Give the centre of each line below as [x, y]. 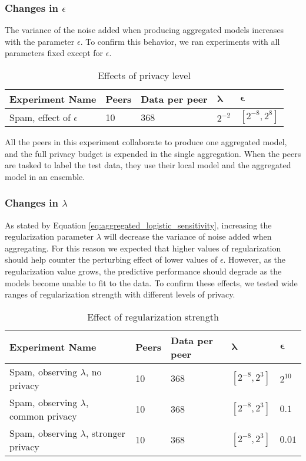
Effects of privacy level [144, 75]
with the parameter [40, 41]
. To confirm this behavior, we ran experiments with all [180, 41]
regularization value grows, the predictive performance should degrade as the [143, 271]
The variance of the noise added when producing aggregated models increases [144, 30]
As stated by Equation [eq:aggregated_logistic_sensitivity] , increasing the [138, 225]
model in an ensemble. [45, 176]
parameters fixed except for [54, 53]
